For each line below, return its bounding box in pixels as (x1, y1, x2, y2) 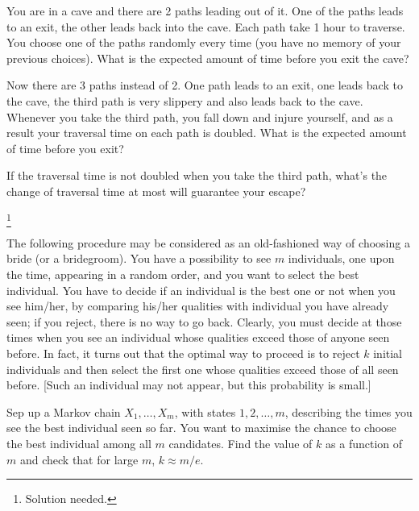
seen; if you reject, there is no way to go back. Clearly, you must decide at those (6, 313, 402, 330)
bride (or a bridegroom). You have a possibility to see (6, 250, 272, 267)
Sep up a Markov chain (6, 403, 121, 420)
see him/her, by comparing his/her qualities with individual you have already (6, 297, 389, 314)
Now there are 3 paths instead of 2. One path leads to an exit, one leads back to (6, 77, 403, 93)
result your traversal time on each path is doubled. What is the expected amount (6, 124, 407, 141)
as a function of (326, 434, 403, 451)
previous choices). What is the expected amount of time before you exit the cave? (6, 49, 409, 66)
